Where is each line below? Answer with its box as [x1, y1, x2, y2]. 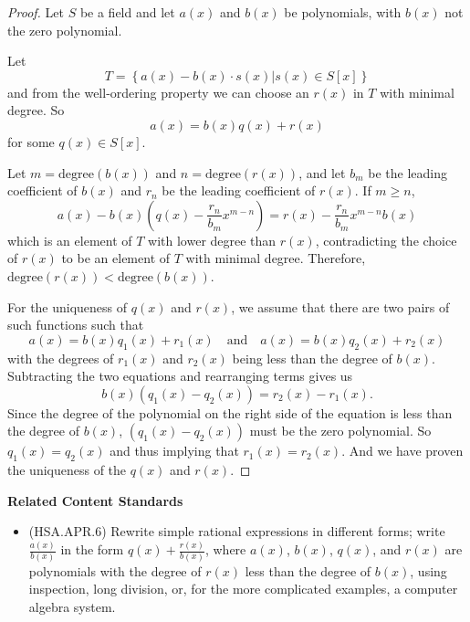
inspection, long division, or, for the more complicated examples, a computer [28, 579, 458, 598]
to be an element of [61, 248, 171, 268]
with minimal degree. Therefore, [185, 248, 366, 268]
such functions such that [7, 315, 144, 334]
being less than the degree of [232, 348, 392, 367]
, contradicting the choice [315, 230, 457, 249]
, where [204, 540, 246, 559]
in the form [60, 540, 124, 559]
